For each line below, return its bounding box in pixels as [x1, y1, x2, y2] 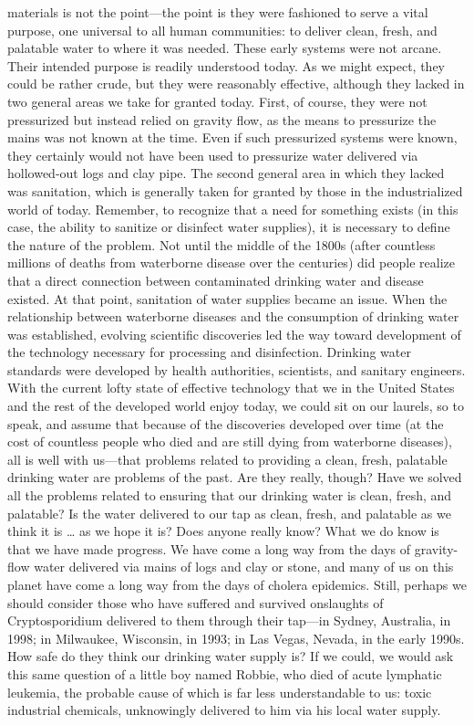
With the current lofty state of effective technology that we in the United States [7, 378, 455, 397]
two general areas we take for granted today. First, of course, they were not [7, 91, 428, 110]
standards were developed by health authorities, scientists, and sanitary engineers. [7, 360, 466, 379]
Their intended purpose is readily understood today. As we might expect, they [7, 56, 445, 75]
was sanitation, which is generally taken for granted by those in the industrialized [7, 181, 463, 200]
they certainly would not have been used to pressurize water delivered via [7, 145, 418, 164]
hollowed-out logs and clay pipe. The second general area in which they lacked [7, 163, 445, 183]
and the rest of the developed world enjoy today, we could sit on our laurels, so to [7, 396, 464, 415]
